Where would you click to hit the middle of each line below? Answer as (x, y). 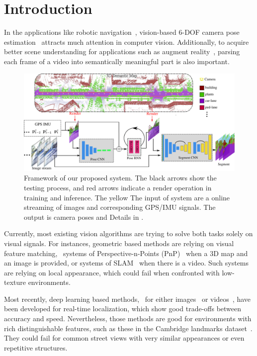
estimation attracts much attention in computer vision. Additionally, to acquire (127, 42)
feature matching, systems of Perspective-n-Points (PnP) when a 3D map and (126, 253)
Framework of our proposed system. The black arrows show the (120, 178)
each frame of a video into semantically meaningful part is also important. (117, 61)
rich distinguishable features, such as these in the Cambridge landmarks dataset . (128, 328)
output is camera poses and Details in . (84, 217)
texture (15, 282)
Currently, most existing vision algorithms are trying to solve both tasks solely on (128, 233)
